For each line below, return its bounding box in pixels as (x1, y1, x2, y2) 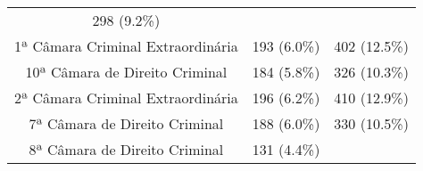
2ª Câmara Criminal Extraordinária (14, 87, 238, 108)
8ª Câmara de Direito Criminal (29, 139, 224, 159)
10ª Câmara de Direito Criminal (25, 61, 228, 82)
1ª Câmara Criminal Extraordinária (14, 36, 238, 56)
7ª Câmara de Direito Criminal (29, 113, 224, 134)
